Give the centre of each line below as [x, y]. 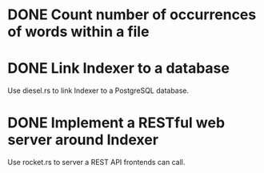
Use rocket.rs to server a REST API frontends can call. [96, 163]
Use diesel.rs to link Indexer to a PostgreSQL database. [98, 91]
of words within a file [78, 32]
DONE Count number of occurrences [132, 15]
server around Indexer [83, 140]
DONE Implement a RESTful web [116, 123]
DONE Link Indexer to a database [118, 68]
